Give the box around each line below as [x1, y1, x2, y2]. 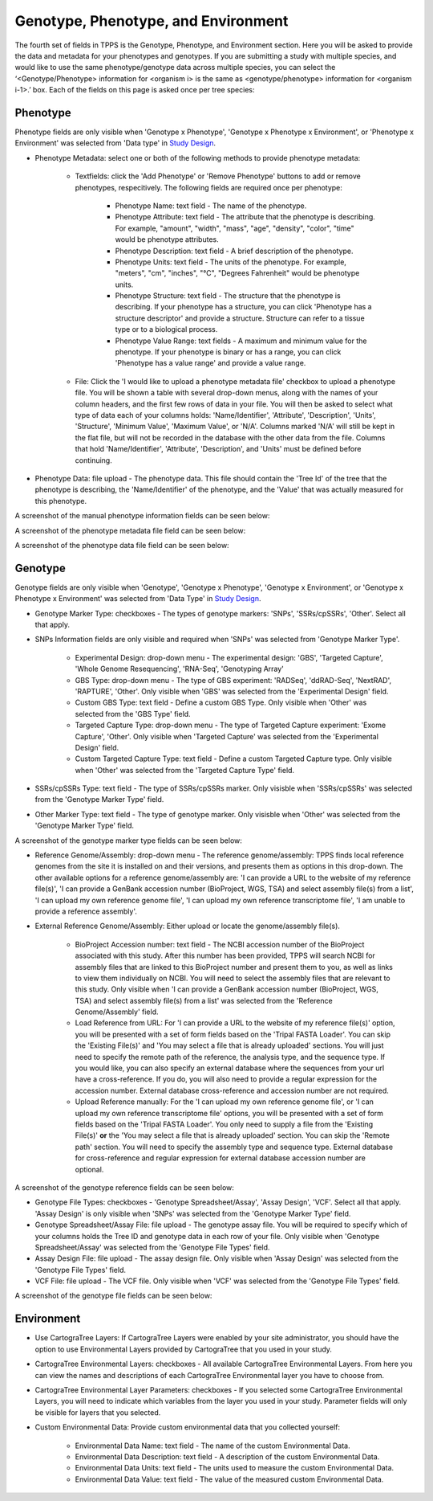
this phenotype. [34, 496, 87, 505]
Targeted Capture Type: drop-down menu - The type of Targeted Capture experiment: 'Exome [75, 720, 386, 730]
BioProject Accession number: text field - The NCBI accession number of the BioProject [75, 939, 365, 949]
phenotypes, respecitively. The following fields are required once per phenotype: [75, 182, 342, 192]
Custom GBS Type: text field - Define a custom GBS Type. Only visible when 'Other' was [75, 697, 367, 707]
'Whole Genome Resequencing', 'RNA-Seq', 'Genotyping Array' [75, 664, 285, 674]
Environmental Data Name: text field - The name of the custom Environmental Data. [75, 1441, 350, 1450]
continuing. [75, 455, 112, 465]
